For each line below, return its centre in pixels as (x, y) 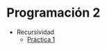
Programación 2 (53, 13)
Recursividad (35, 32)
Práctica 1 (41, 39)
